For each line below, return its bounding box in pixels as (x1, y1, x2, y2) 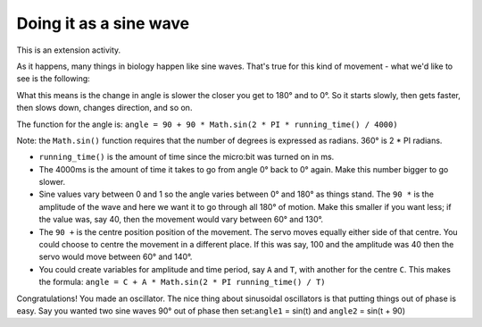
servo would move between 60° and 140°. (38, 251, 193, 263)
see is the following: (16, 73, 91, 84)
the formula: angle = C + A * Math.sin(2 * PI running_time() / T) (38, 277, 326, 288)
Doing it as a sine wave (16, 13, 190, 33)
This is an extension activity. (16, 45, 121, 55)
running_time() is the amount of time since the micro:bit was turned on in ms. (38, 152, 335, 163)
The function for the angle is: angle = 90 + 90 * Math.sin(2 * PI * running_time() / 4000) (16, 119, 398, 130)
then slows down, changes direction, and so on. (16, 103, 193, 113)
